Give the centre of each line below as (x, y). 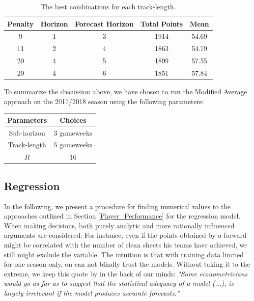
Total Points (162, 23)
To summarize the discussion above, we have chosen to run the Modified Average (126, 92)
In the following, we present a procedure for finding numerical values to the (117, 206)
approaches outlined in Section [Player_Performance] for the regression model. (122, 216)
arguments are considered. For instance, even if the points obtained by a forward (125, 235)
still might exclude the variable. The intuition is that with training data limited (124, 254)
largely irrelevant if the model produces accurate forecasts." (92, 292)
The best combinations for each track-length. (108, 6)
